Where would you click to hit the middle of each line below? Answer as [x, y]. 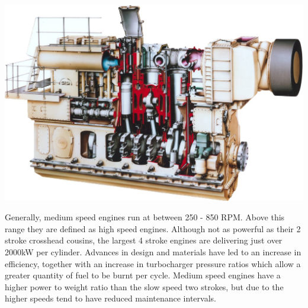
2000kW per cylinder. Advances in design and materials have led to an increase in [153, 251]
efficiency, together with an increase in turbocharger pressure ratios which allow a [153, 263]
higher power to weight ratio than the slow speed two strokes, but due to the [144, 286]
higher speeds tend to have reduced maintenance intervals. [110, 298]
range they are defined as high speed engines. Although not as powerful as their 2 [153, 228]
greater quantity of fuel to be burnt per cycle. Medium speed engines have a [143, 275]
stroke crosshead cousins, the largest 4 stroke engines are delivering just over [144, 240]
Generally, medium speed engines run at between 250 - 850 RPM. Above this [145, 217]
